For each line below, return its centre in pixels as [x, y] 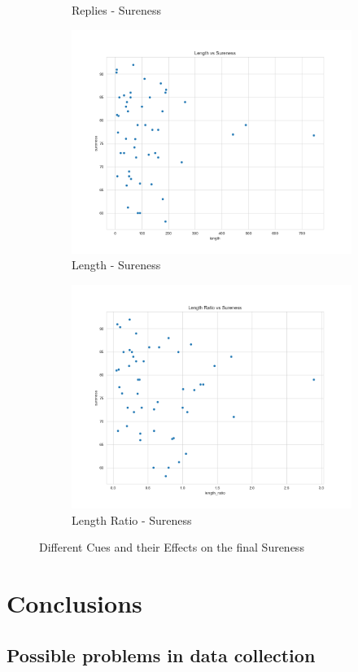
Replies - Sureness [117, 10]
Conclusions [74, 603]
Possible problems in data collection [161, 655]
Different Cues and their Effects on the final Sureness [172, 547]
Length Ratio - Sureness [132, 519]
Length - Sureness [116, 265]
